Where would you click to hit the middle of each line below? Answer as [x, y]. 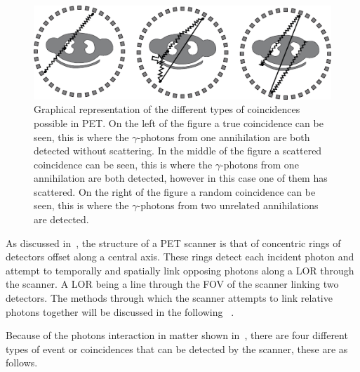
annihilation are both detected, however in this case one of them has [181, 178]
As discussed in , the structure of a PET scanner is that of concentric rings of [173, 243]
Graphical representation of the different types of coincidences [167, 109]
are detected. [61, 219]
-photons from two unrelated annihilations [228, 205]
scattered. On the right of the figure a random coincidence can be [175, 191]
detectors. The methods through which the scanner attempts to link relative [169, 298]
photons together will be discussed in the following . [120, 311]
